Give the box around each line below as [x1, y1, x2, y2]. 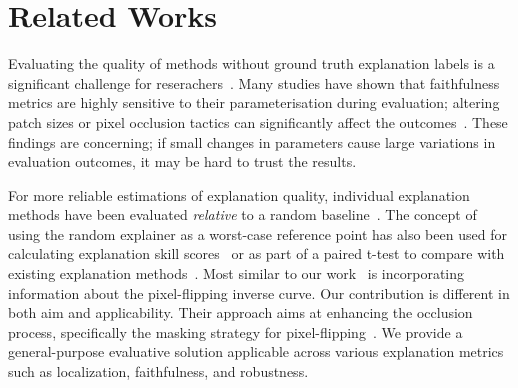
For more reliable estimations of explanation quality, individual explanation [8, 184, 470, 205]
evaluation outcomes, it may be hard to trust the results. [8, 151, 357, 172]
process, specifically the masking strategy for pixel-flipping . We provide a [8, 321, 463, 342]
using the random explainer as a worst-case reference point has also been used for [8, 223, 507, 244]
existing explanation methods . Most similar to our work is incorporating [8, 263, 465, 284]
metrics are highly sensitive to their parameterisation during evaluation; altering [8, 92, 500, 113]
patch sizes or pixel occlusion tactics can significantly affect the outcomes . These [8, 111, 508, 132]
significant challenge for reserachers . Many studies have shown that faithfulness [8, 72, 500, 93]
